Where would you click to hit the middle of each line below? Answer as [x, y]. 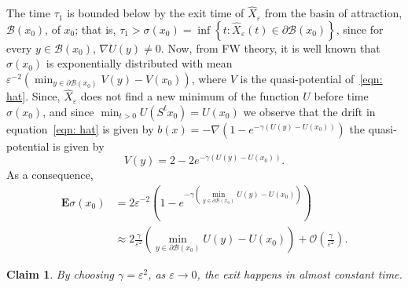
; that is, [96, 29]
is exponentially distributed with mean [139, 63]
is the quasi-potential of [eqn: [311, 78]
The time [28, 13]
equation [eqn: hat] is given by [80, 128]
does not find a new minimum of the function [190, 96]
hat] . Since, [33, 96]
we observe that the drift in [309, 111]
